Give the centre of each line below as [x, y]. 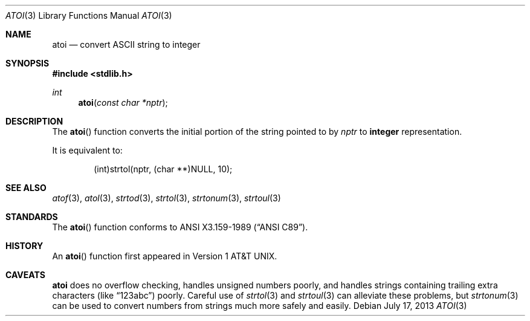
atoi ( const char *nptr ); [123, 102]
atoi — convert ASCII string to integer [126, 44]
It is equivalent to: [87, 150]
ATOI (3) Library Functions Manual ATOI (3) [89, 15]
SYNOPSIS [27, 63]
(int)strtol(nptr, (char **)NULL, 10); [163, 169]
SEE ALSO [26, 188]
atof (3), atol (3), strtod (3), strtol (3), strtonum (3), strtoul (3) [166, 198]
